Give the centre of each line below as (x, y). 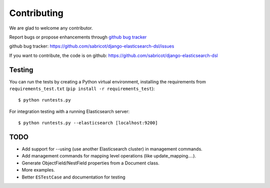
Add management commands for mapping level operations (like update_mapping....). (109, 156)
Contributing (36, 13)
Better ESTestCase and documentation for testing (73, 177)
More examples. (38, 170)
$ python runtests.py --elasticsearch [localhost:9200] (88, 123)
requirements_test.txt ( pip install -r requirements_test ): (82, 89)
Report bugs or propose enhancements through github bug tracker (78, 37)
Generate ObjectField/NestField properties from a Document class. (90, 163)
